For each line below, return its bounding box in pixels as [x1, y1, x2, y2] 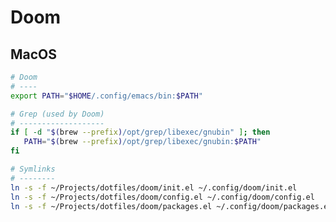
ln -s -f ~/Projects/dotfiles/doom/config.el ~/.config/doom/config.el [10, 192, 315, 202]
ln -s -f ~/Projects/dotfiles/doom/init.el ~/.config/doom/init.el [10, 182, 298, 193]
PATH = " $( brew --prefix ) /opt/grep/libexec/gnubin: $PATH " [23, 137, 262, 147]
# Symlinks [10, 164, 56, 174]
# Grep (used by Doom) [10, 109, 105, 119]
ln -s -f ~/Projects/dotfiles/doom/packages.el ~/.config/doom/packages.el [10, 201, 333, 211]
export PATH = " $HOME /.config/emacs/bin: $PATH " [10, 91, 203, 101]
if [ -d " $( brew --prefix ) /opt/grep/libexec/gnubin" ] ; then [10, 127, 271, 138]
